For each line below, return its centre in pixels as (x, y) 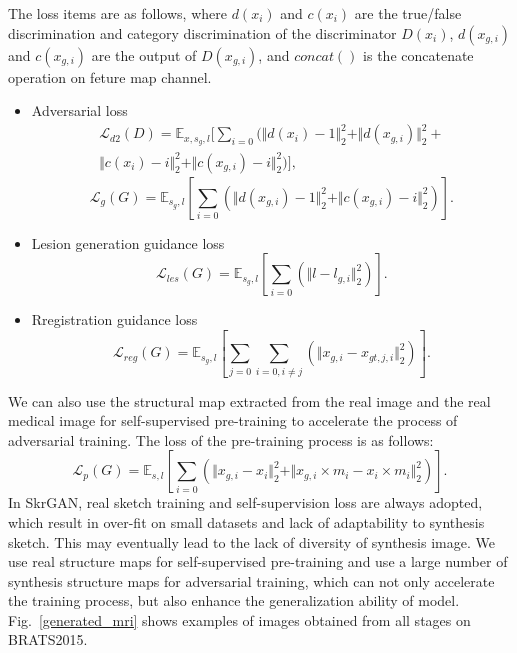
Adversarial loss (79, 110)
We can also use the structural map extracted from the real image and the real (249, 400)
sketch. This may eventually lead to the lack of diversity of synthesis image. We (251, 541)
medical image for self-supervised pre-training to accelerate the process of (233, 420)
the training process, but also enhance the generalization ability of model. (234, 600)
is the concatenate (418, 54)
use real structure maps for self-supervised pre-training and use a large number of (258, 561)
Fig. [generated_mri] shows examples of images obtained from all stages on (239, 619)
